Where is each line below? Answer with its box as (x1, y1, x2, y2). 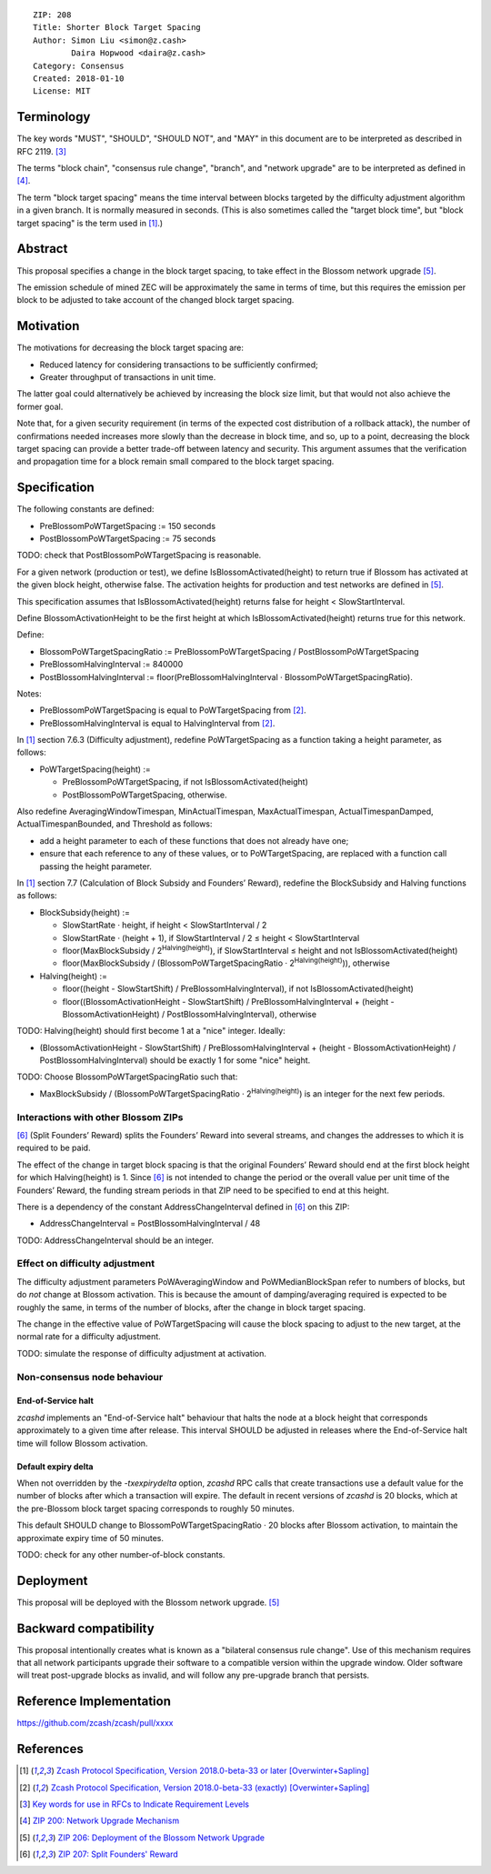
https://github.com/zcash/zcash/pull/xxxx (16, 1718, 174, 1729)
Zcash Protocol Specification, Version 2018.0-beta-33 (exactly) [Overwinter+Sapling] (50, 1782, 370, 1793)
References (16, 1741, 84, 1757)
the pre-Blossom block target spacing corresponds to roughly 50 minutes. (16, 1503, 295, 1514)
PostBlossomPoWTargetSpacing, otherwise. (62, 789, 227, 800)
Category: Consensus (33, 60, 125, 71)
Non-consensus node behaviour (16, 1370, 164, 1383)
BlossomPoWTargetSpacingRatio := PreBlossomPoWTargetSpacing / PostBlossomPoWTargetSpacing (39, 646, 419, 656)
